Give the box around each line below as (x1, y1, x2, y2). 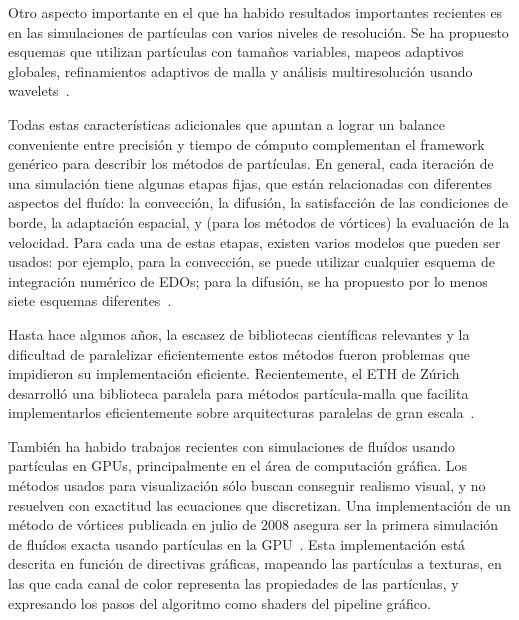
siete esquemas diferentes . (8, 290, 172, 311)
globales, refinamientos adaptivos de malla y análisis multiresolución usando (8, 60, 473, 81)
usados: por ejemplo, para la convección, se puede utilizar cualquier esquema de (8, 251, 495, 272)
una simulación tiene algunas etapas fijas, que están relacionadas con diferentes (8, 172, 492, 193)
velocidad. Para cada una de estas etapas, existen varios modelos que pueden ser (8, 231, 501, 252)
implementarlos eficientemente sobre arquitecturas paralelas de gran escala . (8, 402, 475, 423)
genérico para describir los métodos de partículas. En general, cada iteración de (8, 153, 494, 174)
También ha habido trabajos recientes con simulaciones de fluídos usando (8, 435, 455, 456)
